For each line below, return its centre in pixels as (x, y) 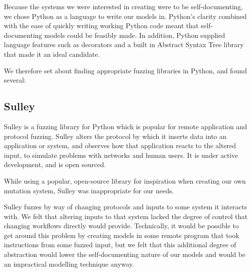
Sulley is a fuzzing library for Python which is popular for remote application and (125, 126)
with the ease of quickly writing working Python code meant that (101, 25)
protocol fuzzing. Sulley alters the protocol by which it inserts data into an (115, 136)
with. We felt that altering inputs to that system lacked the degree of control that (126, 216)
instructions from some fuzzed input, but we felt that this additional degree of (120, 245)
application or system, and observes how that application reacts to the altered (120, 145)
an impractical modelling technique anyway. (69, 263)
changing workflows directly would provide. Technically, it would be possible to (121, 226)
